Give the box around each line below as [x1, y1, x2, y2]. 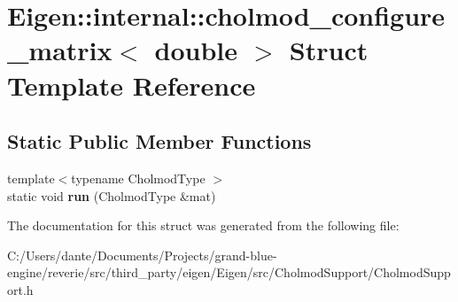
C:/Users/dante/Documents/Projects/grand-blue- [7, 245, 277, 264]
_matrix [7, 32, 113, 68]
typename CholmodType [71, 168, 206, 187]
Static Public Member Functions [7, 128, 312, 155]
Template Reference [7, 66, 256, 103]
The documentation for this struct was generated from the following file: [7, 216, 400, 235]
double [154, 32, 238, 68]
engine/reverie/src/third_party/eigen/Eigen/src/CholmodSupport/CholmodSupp [7, 263, 451, 282]
